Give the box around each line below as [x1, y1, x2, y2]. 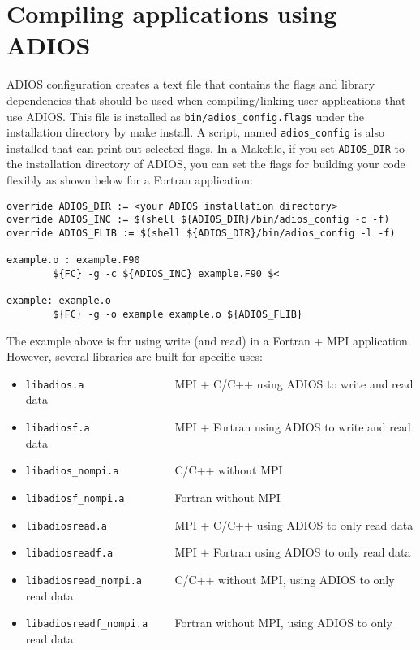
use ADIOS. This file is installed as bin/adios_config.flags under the [6, 107, 364, 124]
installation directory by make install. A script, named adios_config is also [6, 123, 384, 141]
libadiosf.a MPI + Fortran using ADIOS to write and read [25, 418, 411, 435]
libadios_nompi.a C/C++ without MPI [25, 461, 283, 479]
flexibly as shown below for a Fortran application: [6, 171, 253, 188]
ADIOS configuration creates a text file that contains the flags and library [6, 76, 375, 93]
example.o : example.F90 [6, 254, 140, 266]
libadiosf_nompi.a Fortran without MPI [25, 488, 281, 505]
